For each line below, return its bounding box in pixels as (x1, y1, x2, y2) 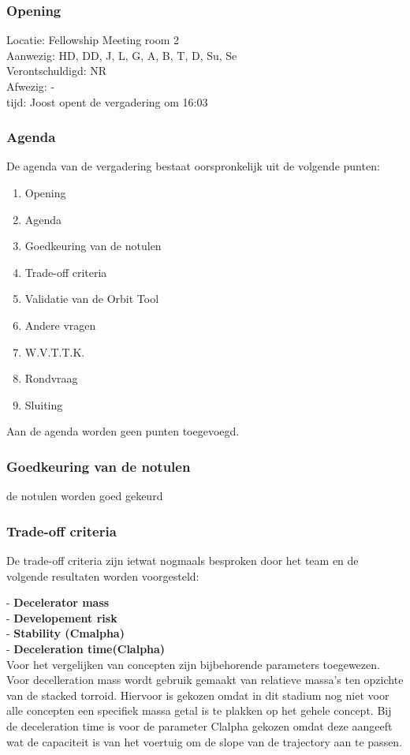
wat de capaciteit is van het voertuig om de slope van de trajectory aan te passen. (6, 733, 403, 749)
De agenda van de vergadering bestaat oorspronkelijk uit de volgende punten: (6, 158, 380, 174)
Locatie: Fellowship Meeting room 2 (6, 32, 180, 48)
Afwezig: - (6, 78, 55, 94)
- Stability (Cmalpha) (6, 625, 125, 641)
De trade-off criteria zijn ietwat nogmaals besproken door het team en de (6, 551, 359, 568)
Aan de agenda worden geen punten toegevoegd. (6, 423, 240, 439)
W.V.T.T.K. (24, 343, 85, 360)
